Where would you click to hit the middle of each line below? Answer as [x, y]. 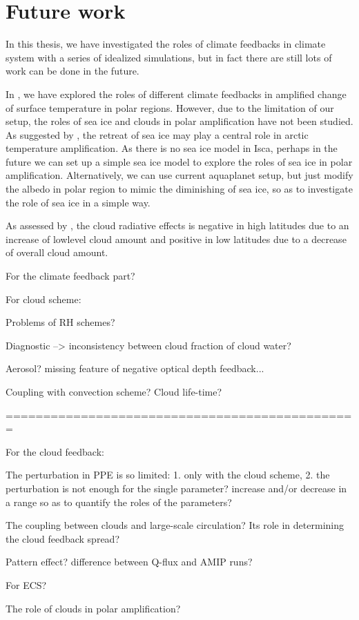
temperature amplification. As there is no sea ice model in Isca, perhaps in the [172, 148]
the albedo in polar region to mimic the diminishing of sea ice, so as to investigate [179, 189]
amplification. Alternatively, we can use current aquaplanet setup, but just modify [179, 175]
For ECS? [26, 584]
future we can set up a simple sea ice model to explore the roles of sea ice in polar [179, 161]
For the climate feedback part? [70, 276]
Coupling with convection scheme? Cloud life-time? [114, 391]
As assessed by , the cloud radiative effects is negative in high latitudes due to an [177, 225]
